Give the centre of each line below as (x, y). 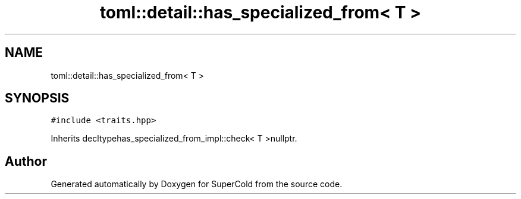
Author (26, 161)
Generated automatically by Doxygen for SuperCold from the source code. (197, 184)
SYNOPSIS (37, 98)
